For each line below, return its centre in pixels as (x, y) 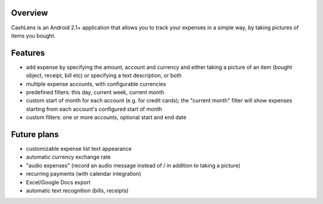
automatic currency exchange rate (68, 157)
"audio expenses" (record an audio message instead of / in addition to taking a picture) (133, 165)
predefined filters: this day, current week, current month (95, 92)
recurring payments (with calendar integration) (84, 174)
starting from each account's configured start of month (94, 109)
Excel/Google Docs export (58, 182)
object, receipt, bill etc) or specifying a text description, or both (104, 75)
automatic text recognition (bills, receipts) (77, 191)
